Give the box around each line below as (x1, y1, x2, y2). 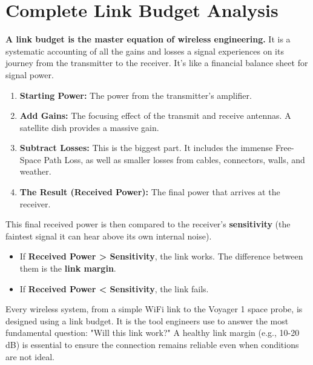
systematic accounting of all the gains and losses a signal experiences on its (5, 44, 284, 57)
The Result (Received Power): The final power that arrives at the (19, 186, 280, 198)
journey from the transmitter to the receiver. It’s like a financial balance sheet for (5, 56, 308, 69)
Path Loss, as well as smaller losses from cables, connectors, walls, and (44, 153, 305, 166)
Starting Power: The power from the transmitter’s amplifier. (19, 89, 252, 101)
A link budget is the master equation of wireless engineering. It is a (5, 33, 291, 45)
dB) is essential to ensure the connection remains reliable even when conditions (5, 338, 299, 350)
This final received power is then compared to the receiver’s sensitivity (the (5, 218, 291, 230)
